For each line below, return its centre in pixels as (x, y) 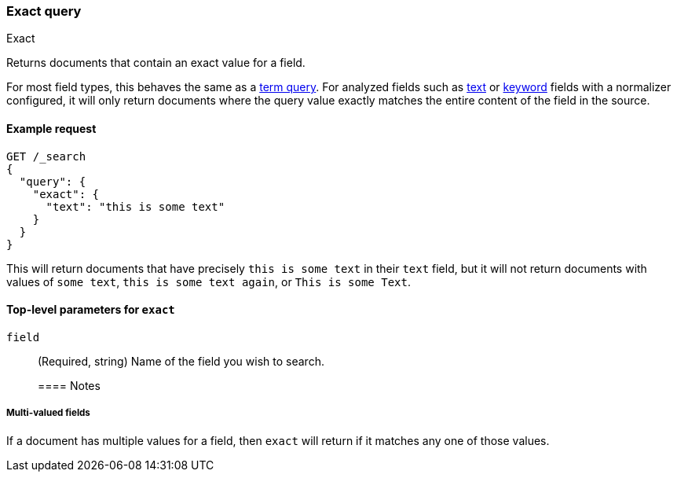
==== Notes (69, 385)
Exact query (44, 11)
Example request (51, 128)
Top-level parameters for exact (91, 310)
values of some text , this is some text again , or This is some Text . (209, 281)
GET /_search (46, 156)
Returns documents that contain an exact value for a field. (156, 63)
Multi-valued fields (48, 413)
